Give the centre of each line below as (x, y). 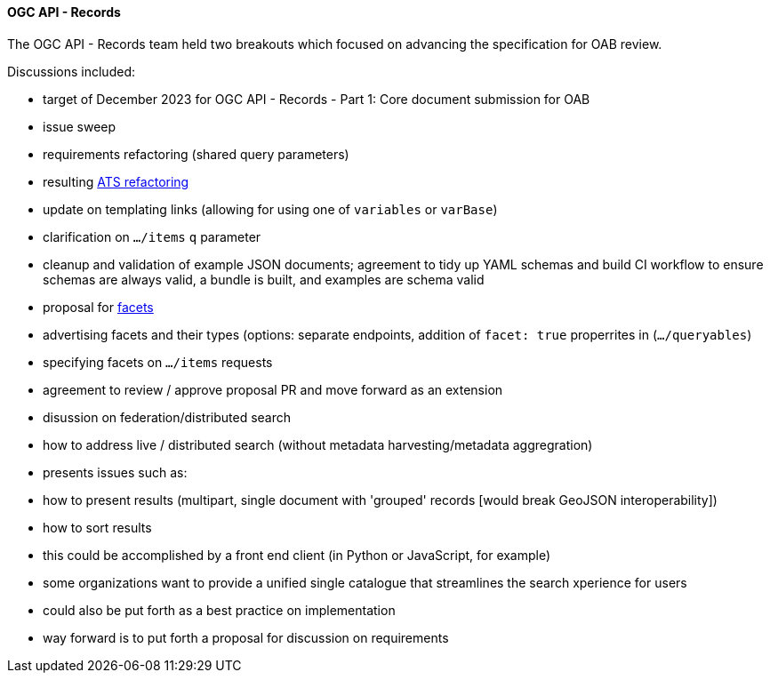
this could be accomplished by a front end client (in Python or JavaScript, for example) (297, 555)
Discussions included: (71, 71)
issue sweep (80, 126)
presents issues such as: (115, 472)
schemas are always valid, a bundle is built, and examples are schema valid (264, 279)
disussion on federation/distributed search (167, 417)
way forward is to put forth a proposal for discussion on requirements (246, 637)
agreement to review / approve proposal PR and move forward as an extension (273, 389)
